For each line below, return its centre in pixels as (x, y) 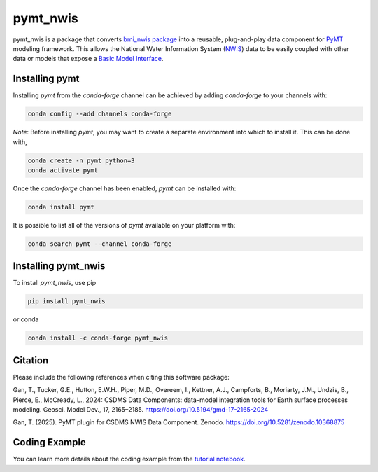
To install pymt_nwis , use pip (55, 283)
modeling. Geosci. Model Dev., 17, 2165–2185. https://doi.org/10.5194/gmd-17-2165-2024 (141, 410)
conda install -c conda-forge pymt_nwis (98, 338)
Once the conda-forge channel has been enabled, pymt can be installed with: (125, 188)
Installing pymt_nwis (59, 266)
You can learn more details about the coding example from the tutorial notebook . (129, 459)
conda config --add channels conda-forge (100, 114)
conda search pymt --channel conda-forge (100, 244)
